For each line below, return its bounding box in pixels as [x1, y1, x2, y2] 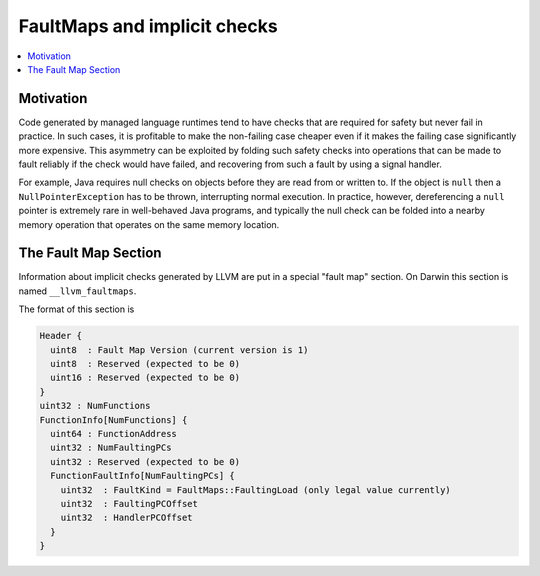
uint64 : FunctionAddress [50, 428, 177, 439]
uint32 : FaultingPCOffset [60, 498, 199, 509]
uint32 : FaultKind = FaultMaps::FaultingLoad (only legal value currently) [60, 484, 452, 495]
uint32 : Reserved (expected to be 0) [50, 456, 240, 467]
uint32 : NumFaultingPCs [50, 442, 172, 454]
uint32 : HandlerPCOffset [60, 512, 194, 524]
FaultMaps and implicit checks [18, 15, 279, 37]
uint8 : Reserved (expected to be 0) [50, 358, 240, 370]
